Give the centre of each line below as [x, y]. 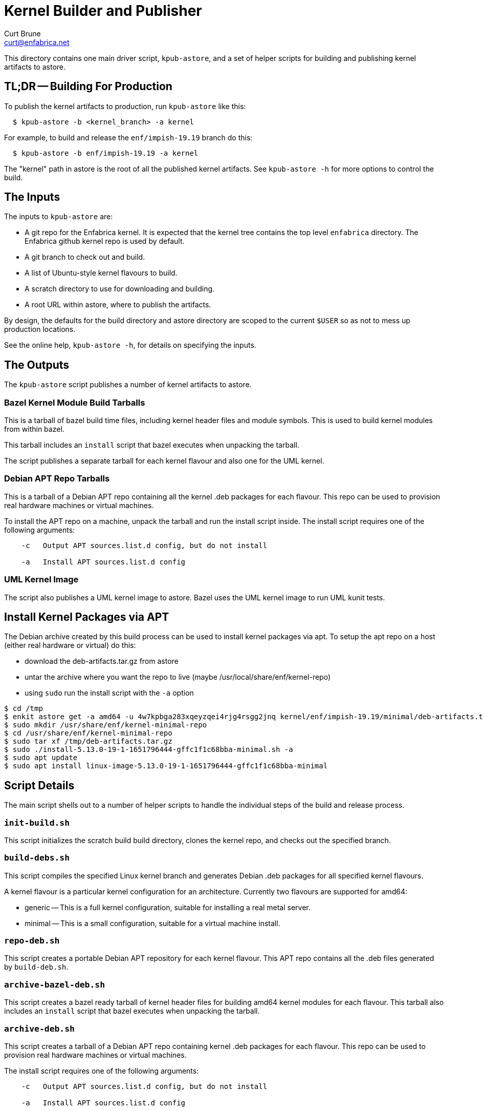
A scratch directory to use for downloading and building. [120, 289]
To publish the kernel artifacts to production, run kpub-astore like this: [125, 106]
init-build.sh [37, 823]
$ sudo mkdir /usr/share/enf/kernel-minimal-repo [106, 725]
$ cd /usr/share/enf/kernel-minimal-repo [88, 733]
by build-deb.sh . [36, 967]
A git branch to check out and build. [85, 257]
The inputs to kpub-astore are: [59, 217]
